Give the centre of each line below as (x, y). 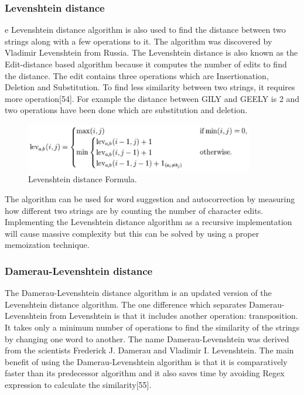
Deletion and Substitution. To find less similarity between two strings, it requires (150, 87)
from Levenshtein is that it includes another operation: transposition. (174, 316)
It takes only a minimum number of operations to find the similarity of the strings (152, 327)
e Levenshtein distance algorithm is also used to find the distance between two (145, 30)
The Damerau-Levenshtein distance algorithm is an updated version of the (138, 293)
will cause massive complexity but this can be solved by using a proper (132, 233)
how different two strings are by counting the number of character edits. (134, 210)
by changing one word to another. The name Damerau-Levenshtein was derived (147, 338)
